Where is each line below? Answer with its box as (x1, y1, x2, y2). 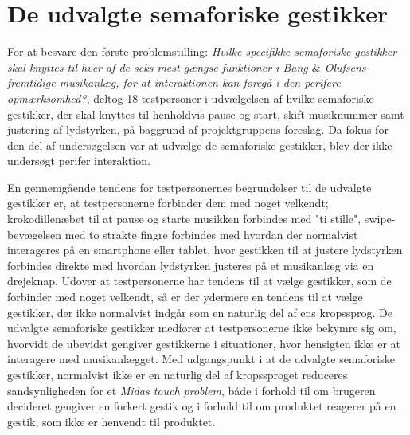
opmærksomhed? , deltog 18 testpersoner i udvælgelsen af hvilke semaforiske (7, 89, 374, 106)
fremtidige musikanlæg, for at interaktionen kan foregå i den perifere (7, 74, 341, 91)
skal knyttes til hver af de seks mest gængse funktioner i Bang (7, 58, 308, 75)
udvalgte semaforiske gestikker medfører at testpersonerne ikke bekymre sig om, (7, 319, 396, 336)
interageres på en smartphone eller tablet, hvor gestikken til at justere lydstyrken (7, 241, 403, 258)
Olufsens (324, 58, 366, 75)
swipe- (364, 210, 396, 227)
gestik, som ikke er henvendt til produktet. (7, 413, 216, 429)
